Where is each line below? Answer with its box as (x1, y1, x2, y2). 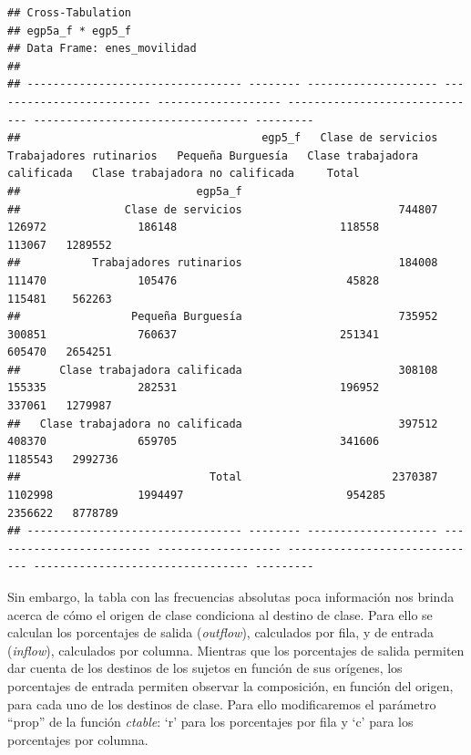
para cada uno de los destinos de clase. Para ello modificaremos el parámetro (7, 694, 436, 713)
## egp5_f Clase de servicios (7, 131, 438, 145)
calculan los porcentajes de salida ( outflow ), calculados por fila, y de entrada (7, 623, 434, 642)
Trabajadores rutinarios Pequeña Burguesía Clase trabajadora (7, 149, 419, 162)
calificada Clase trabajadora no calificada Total (7, 167, 360, 181)
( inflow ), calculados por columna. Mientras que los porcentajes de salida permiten (7, 640, 465, 659)
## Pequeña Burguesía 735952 (7, 310, 438, 324)
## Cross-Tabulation (7, 6, 132, 19)
